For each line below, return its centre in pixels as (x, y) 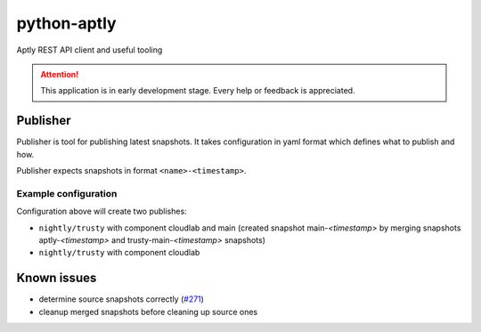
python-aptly (66, 23)
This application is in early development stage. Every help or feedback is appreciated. (198, 91)
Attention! (60, 74)
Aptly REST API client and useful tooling (90, 50)
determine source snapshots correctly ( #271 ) (122, 299)
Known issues (57, 278)
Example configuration (67, 193)
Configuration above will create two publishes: (102, 211)
